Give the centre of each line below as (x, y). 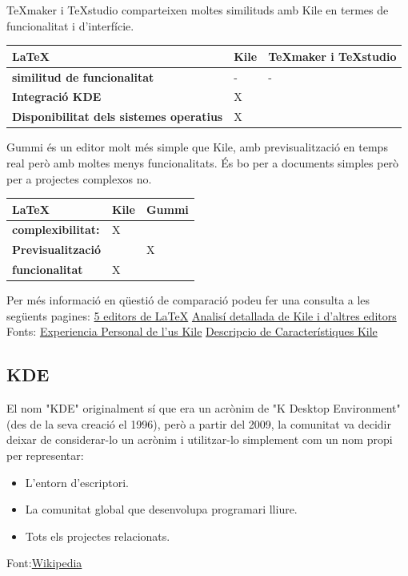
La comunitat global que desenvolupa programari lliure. (161, 509)
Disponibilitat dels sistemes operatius (118, 117)
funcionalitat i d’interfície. (70, 25)
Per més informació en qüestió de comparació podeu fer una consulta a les (188, 300)
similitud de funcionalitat (83, 77)
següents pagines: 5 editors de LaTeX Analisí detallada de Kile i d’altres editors (202, 315)
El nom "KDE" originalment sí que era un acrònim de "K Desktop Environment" (204, 408)
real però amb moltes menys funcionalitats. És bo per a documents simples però (203, 162)
